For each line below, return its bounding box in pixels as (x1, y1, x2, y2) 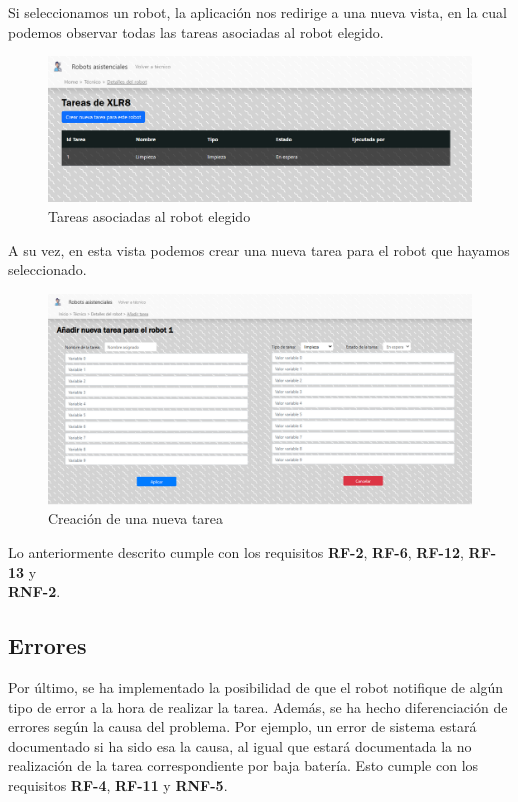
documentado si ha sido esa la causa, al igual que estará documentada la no (8, 735, 472, 756)
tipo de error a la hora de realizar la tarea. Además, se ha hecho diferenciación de (8, 696, 508, 717)
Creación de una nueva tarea (48, 508, 224, 529)
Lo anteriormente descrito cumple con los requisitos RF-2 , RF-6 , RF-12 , (8, 542, 464, 563)
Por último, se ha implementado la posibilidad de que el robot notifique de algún (8, 677, 504, 698)
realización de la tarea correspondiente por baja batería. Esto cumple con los (8, 755, 479, 776)
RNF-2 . (8, 581, 61, 602)
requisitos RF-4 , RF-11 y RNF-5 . (8, 775, 228, 796)
